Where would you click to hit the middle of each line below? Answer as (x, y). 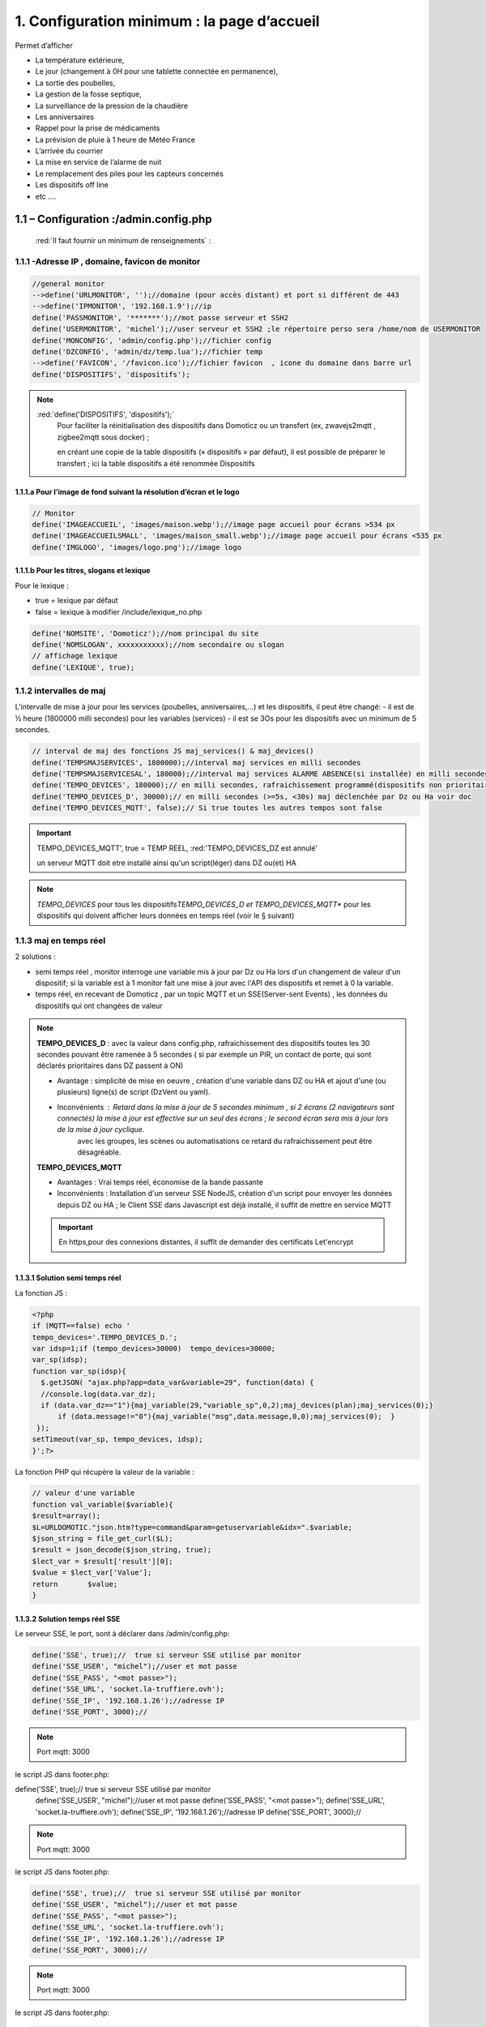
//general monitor (68, 283)
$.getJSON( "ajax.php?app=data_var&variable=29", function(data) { (177, 1383)
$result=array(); (66, 1516)
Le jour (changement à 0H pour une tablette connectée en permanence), (157, 71)
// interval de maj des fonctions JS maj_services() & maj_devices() (173, 751)
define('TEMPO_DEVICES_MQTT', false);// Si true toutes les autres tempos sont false (207, 808)
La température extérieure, (80, 60)
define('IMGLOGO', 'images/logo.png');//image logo (137, 547)
